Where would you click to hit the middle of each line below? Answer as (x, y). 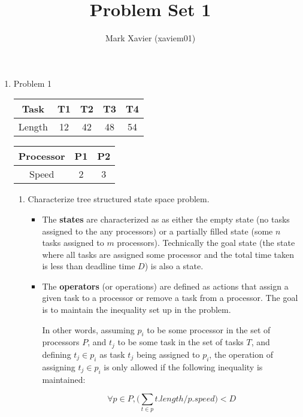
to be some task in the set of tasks (181, 342)
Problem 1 (33, 83)
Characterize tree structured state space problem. (119, 199)
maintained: (64, 379)
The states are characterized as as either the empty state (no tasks (166, 219)
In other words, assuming (88, 329)
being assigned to (168, 354)
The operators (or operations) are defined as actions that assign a (165, 286)
